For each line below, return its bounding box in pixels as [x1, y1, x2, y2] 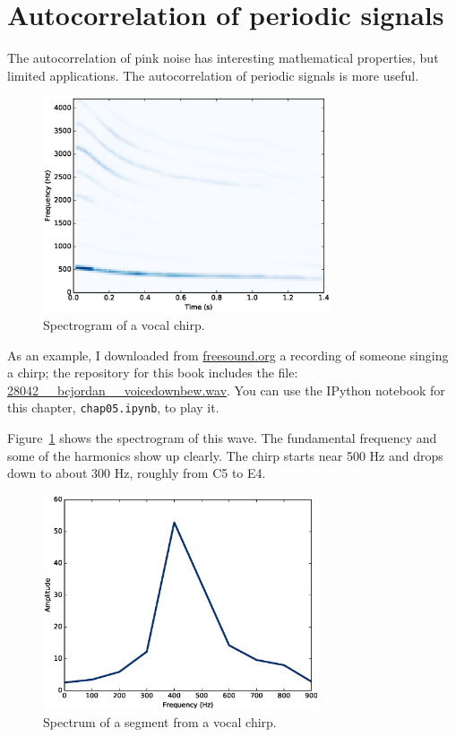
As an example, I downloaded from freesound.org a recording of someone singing [7, 345, 449, 364]
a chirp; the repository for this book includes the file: [7, 363, 298, 382]
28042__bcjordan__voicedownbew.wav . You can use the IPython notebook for [7, 380, 445, 399]
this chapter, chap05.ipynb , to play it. [7, 398, 219, 417]
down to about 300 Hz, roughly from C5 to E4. [7, 464, 266, 482]
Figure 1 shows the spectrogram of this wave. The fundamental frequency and [7, 428, 437, 447]
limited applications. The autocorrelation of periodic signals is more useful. [7, 65, 419, 84]
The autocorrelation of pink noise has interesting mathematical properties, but [7, 48, 439, 67]
